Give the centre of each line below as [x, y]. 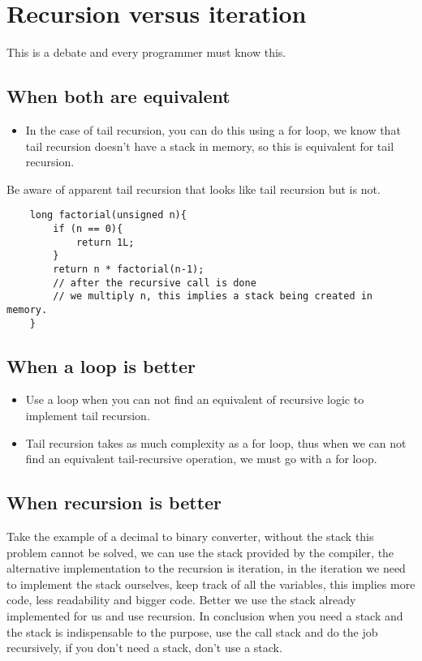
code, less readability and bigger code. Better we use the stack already [181, 600]
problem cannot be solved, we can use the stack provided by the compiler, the [200, 552]
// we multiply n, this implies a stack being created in [213, 296]
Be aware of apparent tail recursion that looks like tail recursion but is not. [194, 189]
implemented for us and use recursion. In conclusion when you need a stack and [205, 615]
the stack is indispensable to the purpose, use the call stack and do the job [192, 631]
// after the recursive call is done [155, 283]
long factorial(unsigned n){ [108, 215]
